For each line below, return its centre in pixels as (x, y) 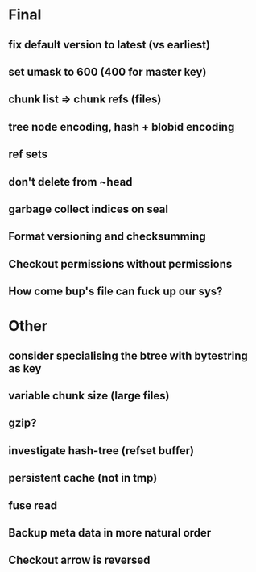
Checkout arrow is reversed (79, 560)
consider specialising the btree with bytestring (128, 355)
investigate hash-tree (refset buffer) (101, 451)
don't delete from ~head (70, 182)
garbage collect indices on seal (89, 209)
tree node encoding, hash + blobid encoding (122, 127)
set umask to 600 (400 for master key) (107, 71)
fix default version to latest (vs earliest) (109, 45)
